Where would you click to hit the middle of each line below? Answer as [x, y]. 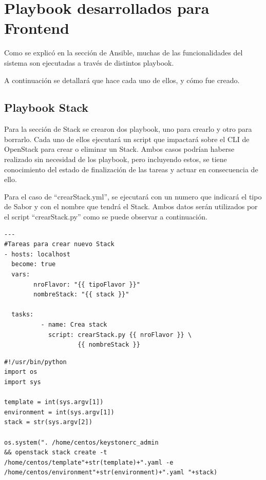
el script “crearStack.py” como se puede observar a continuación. [106, 217]
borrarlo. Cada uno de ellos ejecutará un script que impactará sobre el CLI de [127, 139]
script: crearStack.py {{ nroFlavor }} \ [120, 335]
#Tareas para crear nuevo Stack [59, 244]
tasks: [23, 315]
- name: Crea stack [74, 324]
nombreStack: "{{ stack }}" [81, 295]
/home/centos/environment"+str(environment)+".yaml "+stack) [111, 473]
